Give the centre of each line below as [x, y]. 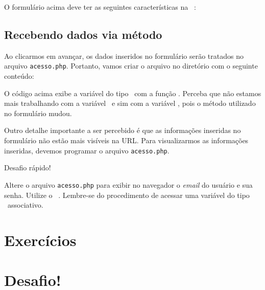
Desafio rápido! [28, 168]
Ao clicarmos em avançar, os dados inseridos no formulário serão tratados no [124, 55]
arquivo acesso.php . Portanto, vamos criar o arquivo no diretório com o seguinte [131, 66]
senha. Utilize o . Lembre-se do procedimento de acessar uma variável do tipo [127, 195]
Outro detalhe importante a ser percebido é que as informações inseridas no [123, 130]
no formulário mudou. [38, 113]
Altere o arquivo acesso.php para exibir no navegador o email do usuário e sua [128, 184]
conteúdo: [19, 76]
